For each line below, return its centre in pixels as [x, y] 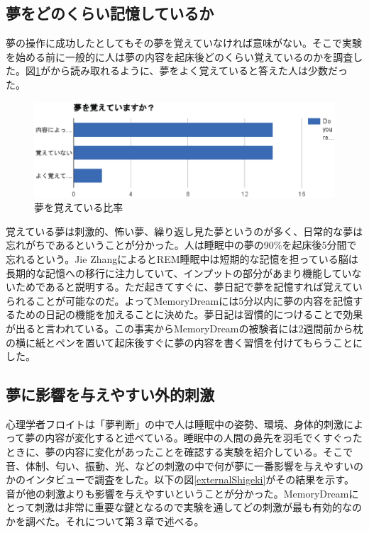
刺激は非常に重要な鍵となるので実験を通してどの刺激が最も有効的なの [198, 507]
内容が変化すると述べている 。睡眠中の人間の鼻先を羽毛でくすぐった [204, 438]
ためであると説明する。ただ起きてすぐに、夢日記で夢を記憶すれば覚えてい [189, 287]
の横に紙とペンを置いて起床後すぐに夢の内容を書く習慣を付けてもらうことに [184, 342]
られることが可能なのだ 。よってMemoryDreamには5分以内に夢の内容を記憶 [180, 300]
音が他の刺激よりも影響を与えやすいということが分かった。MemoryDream [177, 493]
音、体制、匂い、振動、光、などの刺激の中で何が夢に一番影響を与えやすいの [184, 465]
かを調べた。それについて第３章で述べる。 [105, 521]
